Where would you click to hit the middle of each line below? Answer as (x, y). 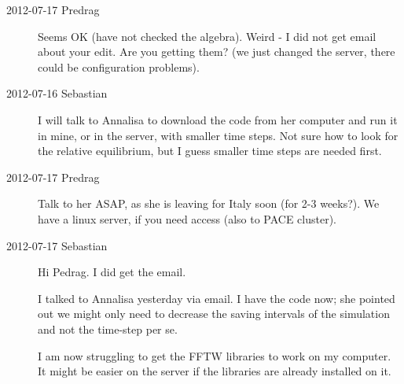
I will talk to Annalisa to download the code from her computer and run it (218, 119)
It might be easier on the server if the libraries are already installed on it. (215, 371)
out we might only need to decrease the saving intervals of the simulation (214, 314)
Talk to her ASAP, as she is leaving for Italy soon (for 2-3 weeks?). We (209, 203)
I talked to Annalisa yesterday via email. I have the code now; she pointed (217, 298)
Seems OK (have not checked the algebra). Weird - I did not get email (207, 36)
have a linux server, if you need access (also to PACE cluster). (187, 218)
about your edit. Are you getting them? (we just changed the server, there (217, 52)
